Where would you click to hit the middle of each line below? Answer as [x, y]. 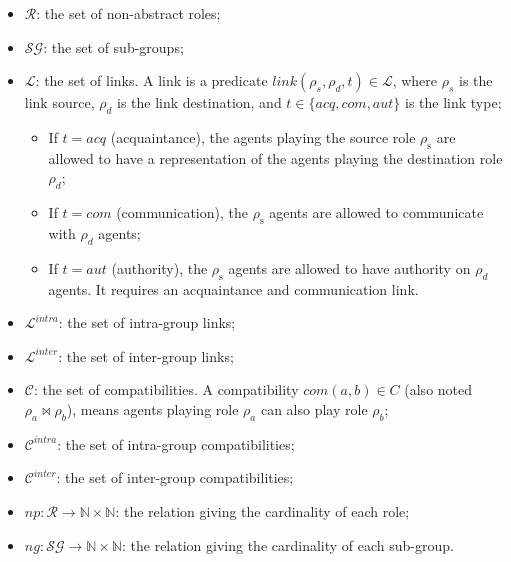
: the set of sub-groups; [113, 46]
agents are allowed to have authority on [349, 267]
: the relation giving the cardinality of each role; [262, 510]
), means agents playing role [152, 408]
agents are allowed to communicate [376, 212]
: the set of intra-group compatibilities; [176, 443]
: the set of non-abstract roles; [128, 13]
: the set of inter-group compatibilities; [175, 477]
